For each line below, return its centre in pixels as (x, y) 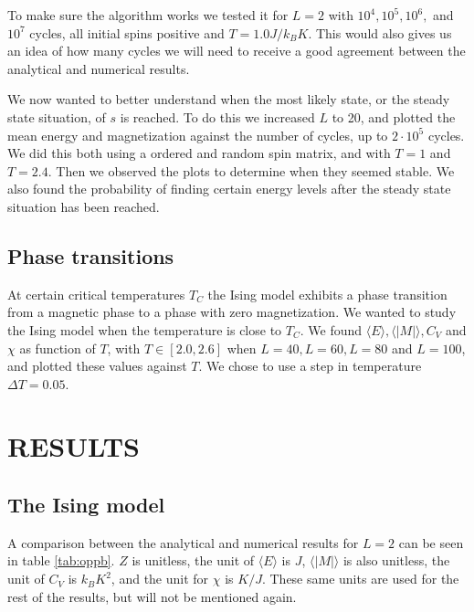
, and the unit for (160, 579)
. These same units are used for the (360, 579)
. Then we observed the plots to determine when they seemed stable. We (251, 170)
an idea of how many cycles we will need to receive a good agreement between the (237, 51)
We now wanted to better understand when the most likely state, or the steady (229, 99)
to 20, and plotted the (394, 116)
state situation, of (57, 116)
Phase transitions (91, 255)
